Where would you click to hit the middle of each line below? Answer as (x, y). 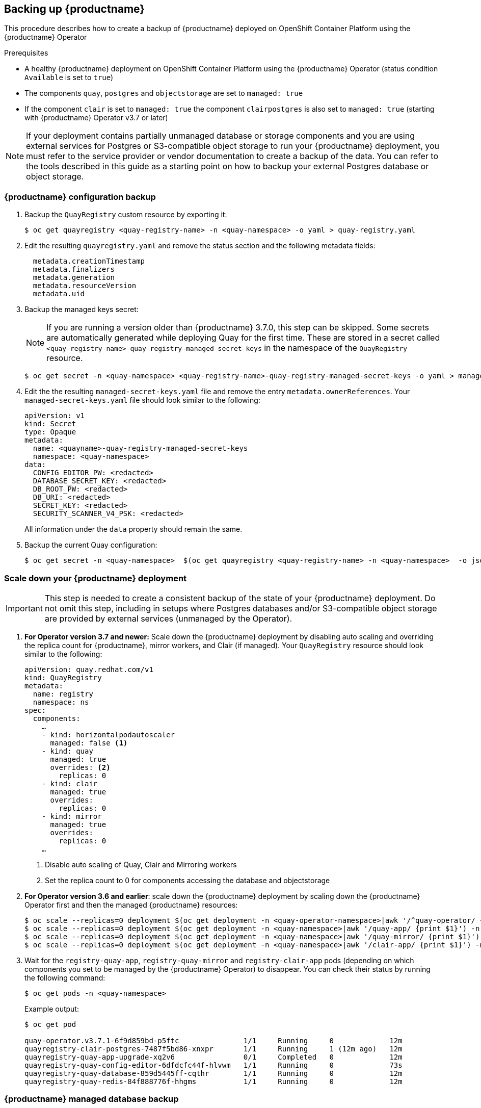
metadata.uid (59, 294)
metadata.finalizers (74, 269)
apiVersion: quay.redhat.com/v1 (89, 669)
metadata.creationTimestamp (89, 261)
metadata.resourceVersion (85, 286)
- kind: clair (70, 783)
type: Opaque (50, 432)
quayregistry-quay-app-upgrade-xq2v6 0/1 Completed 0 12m (213, 1057)
